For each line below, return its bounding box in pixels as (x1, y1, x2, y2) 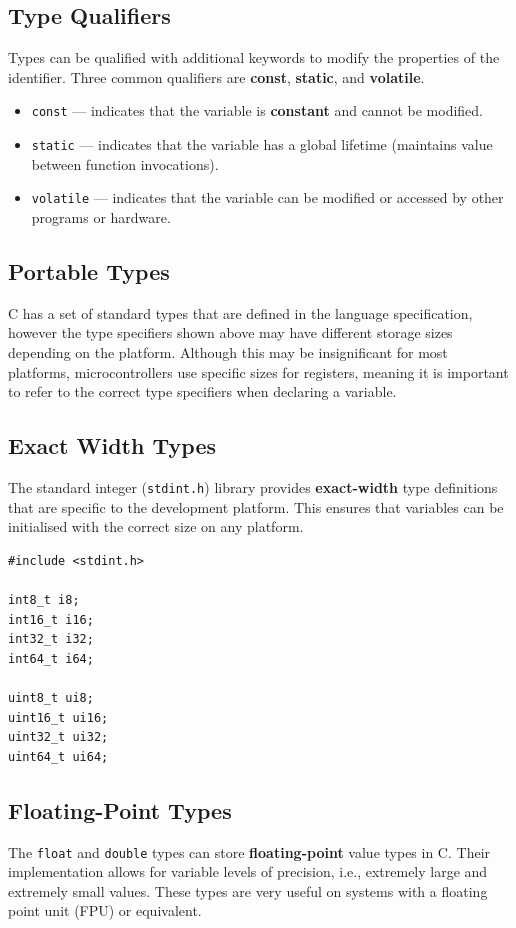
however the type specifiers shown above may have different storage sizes (8, 322, 453, 343)
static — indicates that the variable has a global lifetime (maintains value (31, 134, 493, 155)
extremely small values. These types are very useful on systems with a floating (8, 880, 488, 901)
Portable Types (8, 255, 170, 286)
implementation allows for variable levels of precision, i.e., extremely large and (8, 861, 488, 882)
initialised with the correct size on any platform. (8, 516, 304, 537)
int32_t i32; (8, 632, 94, 647)
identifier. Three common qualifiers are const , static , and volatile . (8, 66, 425, 87)
